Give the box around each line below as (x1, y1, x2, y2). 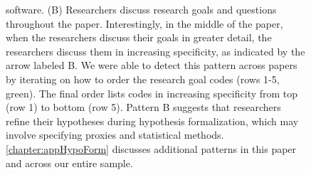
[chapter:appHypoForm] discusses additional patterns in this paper (6, 141, 297, 156)
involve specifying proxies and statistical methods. (6, 127, 224, 142)
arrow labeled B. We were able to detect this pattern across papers (6, 58, 297, 73)
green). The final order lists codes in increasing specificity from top (6, 85, 298, 100)
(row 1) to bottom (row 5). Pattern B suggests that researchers (6, 100, 281, 115)
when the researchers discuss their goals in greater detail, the (6, 30, 272, 45)
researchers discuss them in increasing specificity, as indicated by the (6, 43, 305, 58)
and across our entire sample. (6, 155, 133, 170)
